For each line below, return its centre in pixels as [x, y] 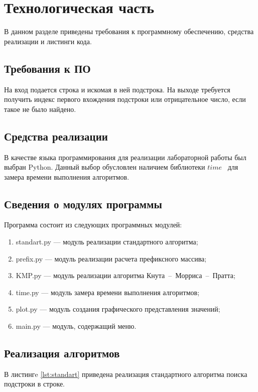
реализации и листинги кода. [48, 41]
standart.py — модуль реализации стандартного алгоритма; [107, 242]
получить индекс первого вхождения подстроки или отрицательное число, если [125, 99]
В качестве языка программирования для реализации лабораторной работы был [125, 157]
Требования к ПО [47, 68]
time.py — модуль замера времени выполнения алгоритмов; [108, 292]
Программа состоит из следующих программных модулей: [93, 225]
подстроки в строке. [35, 384]
